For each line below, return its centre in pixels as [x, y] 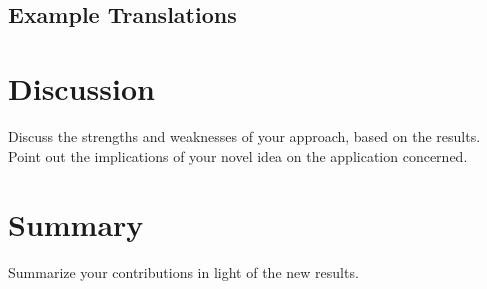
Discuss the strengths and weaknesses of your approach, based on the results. [244, 135]
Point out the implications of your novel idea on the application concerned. [238, 155]
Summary [76, 224]
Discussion [81, 87]
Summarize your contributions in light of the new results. [183, 272]
